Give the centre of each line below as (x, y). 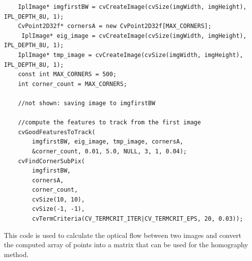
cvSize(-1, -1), (58, 209)
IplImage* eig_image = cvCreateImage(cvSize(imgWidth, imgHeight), (134, 36)
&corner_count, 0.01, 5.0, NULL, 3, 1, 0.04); (110, 151)
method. (16, 254)
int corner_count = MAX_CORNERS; (72, 84)
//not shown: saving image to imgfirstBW (86, 103)
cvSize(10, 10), (58, 199)
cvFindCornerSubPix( (51, 161)
